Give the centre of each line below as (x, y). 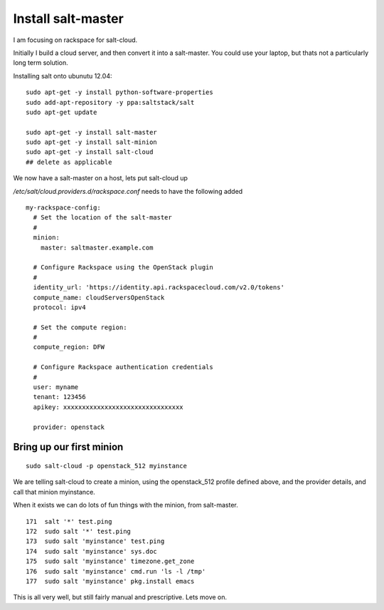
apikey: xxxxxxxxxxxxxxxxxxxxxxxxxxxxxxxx (108, 407)
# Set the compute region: (80, 327)
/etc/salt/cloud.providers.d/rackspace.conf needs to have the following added (128, 191)
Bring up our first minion (68, 447)
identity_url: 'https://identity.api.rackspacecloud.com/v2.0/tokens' (159, 288)
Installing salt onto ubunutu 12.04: (63, 76)
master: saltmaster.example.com (97, 247)
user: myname (56, 387)
